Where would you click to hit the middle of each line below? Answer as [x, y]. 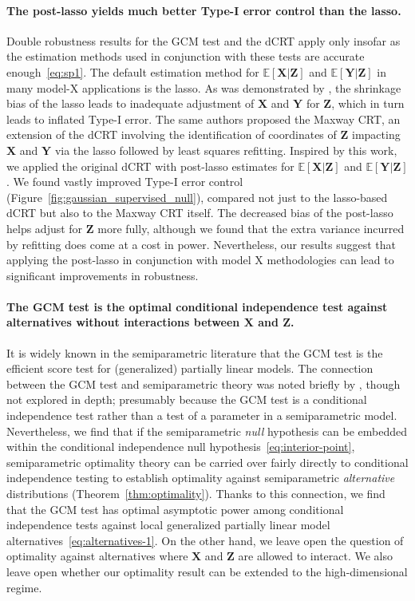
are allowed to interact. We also [316, 556]
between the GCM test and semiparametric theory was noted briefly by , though [204, 384]
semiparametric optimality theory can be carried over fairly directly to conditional [207, 462]
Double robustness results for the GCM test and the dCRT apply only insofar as [204, 40]
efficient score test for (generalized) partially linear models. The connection [190, 368]
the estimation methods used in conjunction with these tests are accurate [186, 56]
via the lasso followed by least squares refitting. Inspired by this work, [226, 150]
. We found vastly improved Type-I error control [125, 182]
